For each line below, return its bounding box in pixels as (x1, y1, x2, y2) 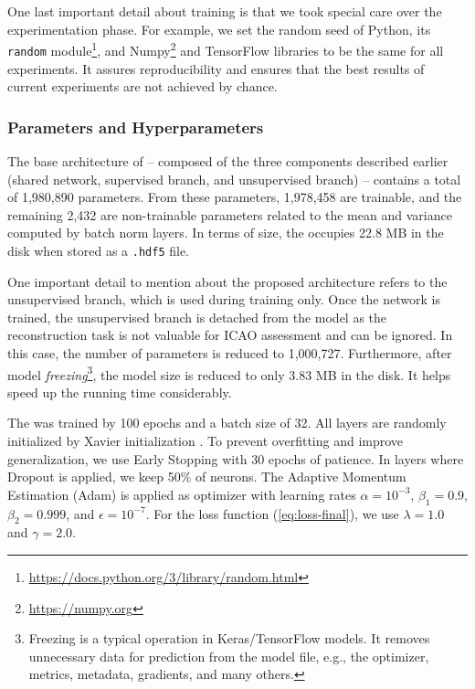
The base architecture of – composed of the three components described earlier (7, 151, 449, 170)
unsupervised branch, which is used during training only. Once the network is (7, 290, 440, 309)
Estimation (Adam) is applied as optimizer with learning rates (7, 484, 356, 503)
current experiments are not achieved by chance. (7, 77, 278, 96)
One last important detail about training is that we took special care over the (7, 2, 442, 20)
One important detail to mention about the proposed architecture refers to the (7, 271, 448, 291)
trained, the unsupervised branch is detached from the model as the (7, 307, 387, 326)
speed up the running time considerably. (7, 382, 232, 401)
